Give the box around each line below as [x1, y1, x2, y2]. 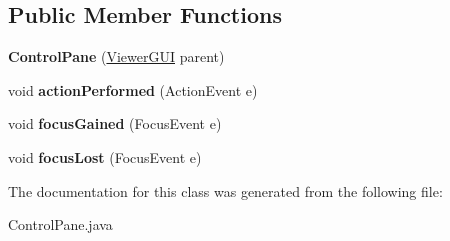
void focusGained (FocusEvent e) [8, 113, 222, 134]
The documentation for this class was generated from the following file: [8, 180, 443, 201]
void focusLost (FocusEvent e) [8, 146, 202, 167]
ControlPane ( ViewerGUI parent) [8, 46, 225, 67]
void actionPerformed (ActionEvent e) [8, 79, 258, 100]
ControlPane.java [8, 214, 113, 235]
